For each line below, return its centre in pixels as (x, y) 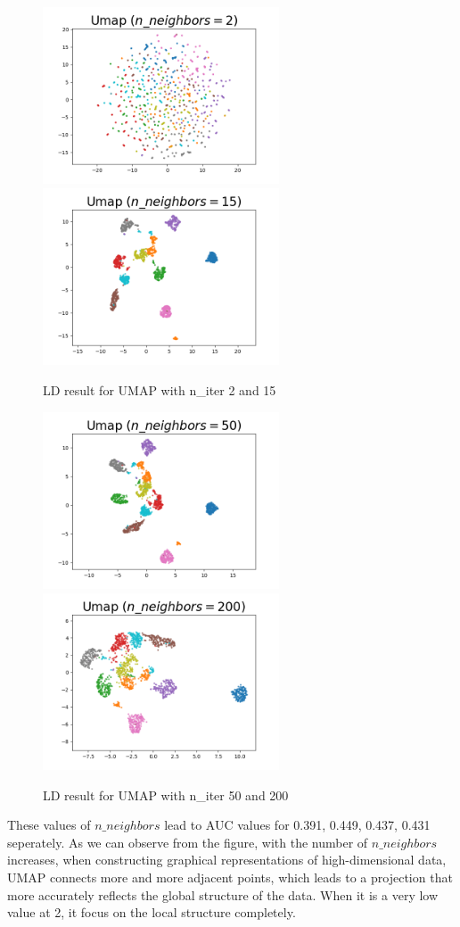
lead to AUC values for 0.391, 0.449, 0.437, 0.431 (297, 825)
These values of (49, 825)
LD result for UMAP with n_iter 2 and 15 (160, 390)
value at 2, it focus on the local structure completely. (152, 912)
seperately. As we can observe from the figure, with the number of (188, 842)
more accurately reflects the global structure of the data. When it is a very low (223, 894)
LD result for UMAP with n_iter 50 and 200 (166, 795)
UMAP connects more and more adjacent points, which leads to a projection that (230, 877)
